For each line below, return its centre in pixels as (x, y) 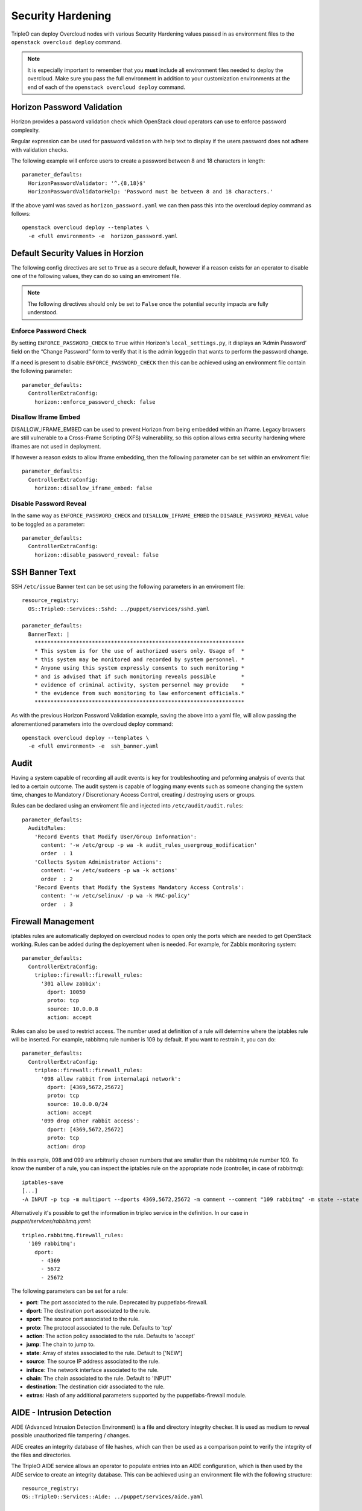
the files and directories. (41, 1455)
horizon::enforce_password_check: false (95, 402)
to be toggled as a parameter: (48, 524)
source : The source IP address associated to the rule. (93, 1361)
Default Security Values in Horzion (78, 253)
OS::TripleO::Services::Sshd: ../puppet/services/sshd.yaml (119, 609)
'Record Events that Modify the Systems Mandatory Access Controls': (139, 887)
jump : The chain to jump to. (61, 1344)
